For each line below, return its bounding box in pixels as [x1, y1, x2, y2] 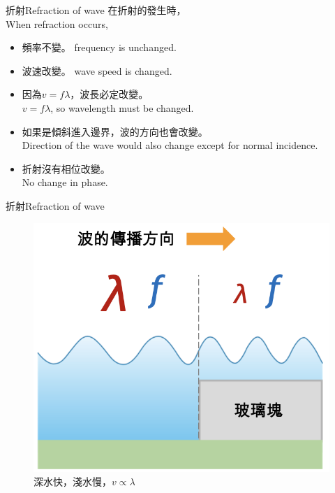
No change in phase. [22, 175, 108, 190]
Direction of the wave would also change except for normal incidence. [22, 138, 318, 152]
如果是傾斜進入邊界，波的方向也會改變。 [22, 124, 208, 138]
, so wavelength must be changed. [50, 100, 194, 115]
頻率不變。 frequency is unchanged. [22, 40, 177, 55]
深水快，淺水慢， [33, 474, 112, 489]
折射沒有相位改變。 [22, 161, 110, 176]
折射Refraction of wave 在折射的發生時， [6, 3, 186, 17]
